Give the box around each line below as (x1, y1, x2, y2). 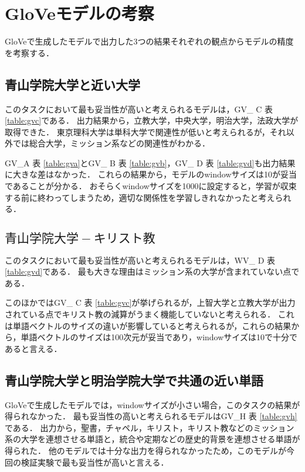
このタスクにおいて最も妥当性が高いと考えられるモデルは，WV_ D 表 (5, 254, 275, 266)
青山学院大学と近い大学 (5, 75, 140, 93)
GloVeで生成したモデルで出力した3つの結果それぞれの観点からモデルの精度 (5, 35, 294, 47)
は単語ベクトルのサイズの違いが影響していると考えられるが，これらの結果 (5, 319, 292, 331)
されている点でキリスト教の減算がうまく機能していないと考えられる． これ (5, 308, 294, 320)
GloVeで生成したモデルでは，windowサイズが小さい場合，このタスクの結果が (5, 398, 300, 411)
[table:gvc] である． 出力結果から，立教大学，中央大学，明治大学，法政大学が (5, 114, 299, 126)
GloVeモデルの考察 (5, 1, 154, 25)
